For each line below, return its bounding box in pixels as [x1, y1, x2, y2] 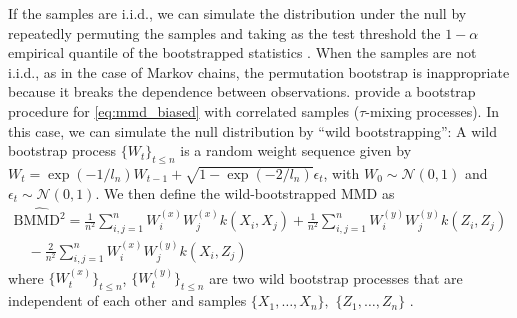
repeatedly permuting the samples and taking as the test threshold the [8, 22, 441, 43]
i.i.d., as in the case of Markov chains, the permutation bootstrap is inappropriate [8, 61, 510, 82]
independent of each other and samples [8, 290, 247, 311]
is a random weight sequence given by [180, 140, 412, 161]
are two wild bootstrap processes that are [209, 267, 463, 288]
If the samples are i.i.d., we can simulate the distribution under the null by [8, 3, 467, 23]
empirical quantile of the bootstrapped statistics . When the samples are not [8, 42, 477, 63]
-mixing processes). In [365, 100, 499, 121]
